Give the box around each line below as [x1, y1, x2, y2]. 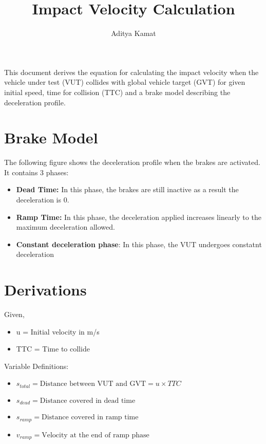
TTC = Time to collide [16, 343, 90, 354]
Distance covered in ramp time [41, 414, 139, 421]
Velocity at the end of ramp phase [42, 431, 149, 439]
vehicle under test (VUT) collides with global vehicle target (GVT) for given [4, 77, 245, 87]
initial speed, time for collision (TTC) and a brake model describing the [4, 86, 231, 97]
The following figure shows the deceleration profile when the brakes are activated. [4, 157, 260, 168]
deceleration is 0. [16, 194, 69, 205]
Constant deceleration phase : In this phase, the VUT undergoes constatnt [16, 238, 262, 249]
